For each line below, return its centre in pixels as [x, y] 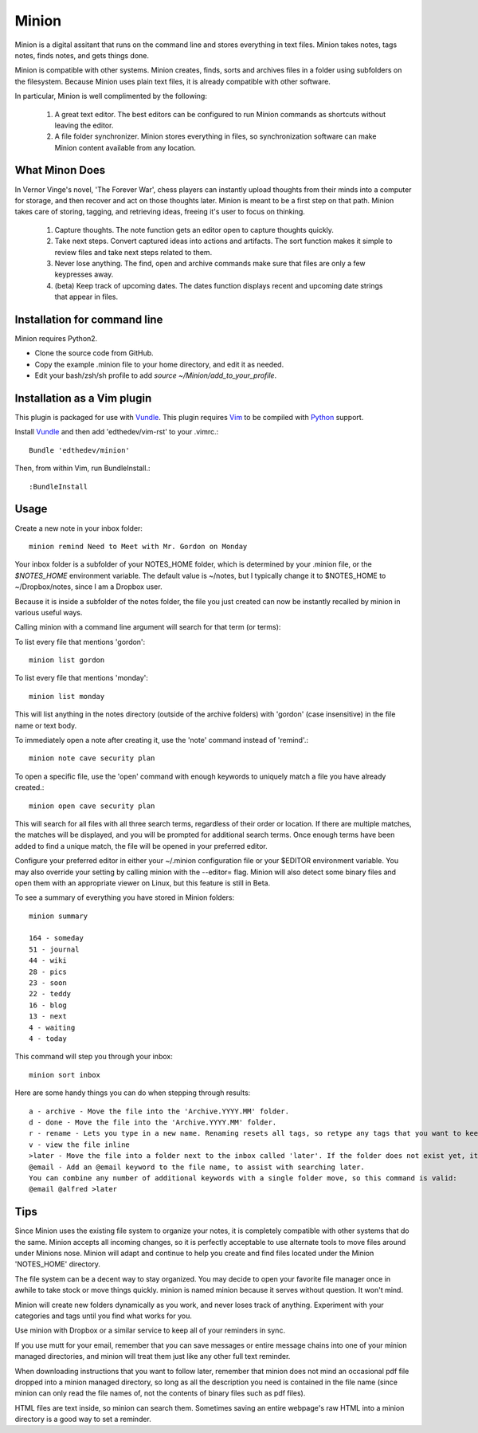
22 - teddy [50, 994]
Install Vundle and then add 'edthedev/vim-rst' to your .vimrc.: [117, 432]
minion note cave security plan [92, 758]
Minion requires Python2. [56, 338]
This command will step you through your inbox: [94, 1057]
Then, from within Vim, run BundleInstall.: [82, 468]
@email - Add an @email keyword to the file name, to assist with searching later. [197, 1167]
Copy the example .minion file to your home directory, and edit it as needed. [159, 364]
